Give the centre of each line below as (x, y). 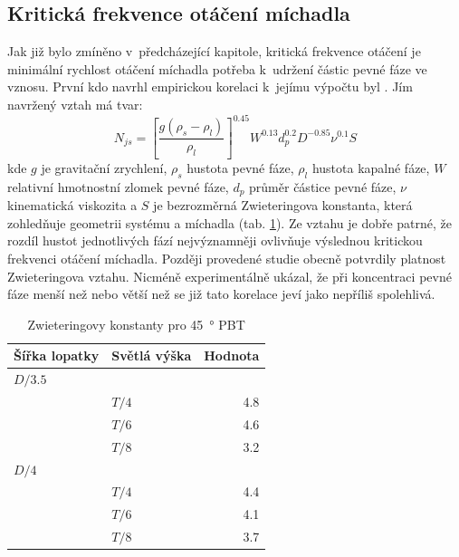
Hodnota (232, 355)
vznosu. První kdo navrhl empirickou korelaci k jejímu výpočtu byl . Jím (210, 86)
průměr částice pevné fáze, (323, 186)
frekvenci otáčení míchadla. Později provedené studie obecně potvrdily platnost (227, 258)
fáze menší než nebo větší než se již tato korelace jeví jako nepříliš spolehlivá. (221, 294)
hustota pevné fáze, (240, 167)
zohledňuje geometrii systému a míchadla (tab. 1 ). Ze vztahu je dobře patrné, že (230, 222)
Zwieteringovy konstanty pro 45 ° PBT (136, 324)
